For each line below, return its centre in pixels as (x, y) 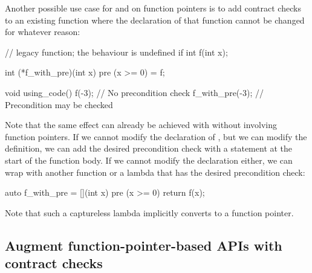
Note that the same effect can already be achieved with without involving (141, 125)
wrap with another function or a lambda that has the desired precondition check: (155, 172)
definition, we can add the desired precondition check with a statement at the (149, 148)
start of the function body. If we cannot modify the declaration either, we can (149, 160)
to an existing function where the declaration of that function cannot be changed (155, 20)
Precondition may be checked (59, 104)
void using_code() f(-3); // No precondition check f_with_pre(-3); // (134, 92)
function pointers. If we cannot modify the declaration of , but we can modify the (156, 136)
